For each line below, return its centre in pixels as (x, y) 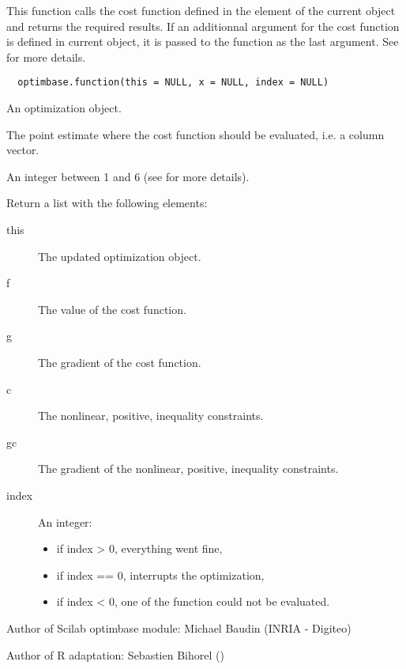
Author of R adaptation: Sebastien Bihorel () (115, 654)
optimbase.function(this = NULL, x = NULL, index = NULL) (173, 83)
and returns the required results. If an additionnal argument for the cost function (203, 26)
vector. (23, 150)
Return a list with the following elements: (107, 203)
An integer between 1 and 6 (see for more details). (128, 176)
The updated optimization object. (120, 256)
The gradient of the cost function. (120, 362)
